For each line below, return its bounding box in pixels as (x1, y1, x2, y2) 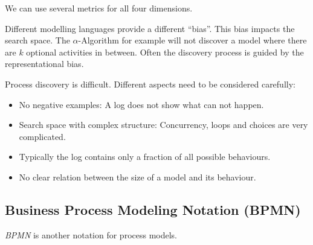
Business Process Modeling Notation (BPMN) (5, 200, 301, 218)
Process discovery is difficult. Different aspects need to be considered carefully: (5, 77, 295, 90)
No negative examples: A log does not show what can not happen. (19, 98, 264, 110)
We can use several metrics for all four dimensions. (5, 2, 193, 14)
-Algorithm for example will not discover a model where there (78, 34, 307, 46)
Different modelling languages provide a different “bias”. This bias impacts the (5, 22, 295, 34)
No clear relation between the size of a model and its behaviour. (19, 170, 256, 183)
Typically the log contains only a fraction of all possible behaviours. (19, 150, 271, 163)
